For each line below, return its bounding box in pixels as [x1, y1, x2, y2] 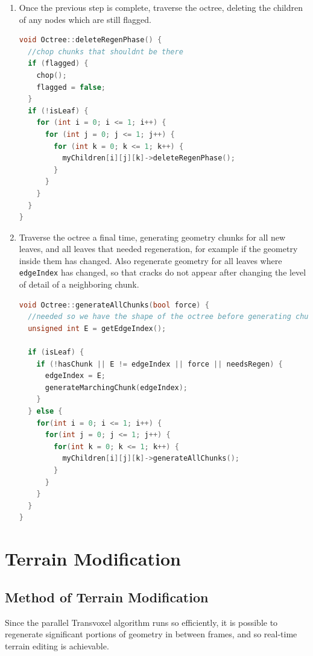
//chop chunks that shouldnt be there [28, 47, 183, 56]
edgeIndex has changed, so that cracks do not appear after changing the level [19, 266, 306, 279]
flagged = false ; [36, 83, 106, 92]
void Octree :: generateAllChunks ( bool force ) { [19, 300, 209, 309]
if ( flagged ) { [28, 59, 89, 68]
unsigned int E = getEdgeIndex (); [28, 324, 166, 333]
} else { [28, 407, 63, 416]
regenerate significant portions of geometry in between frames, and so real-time [5, 628, 297, 640]
